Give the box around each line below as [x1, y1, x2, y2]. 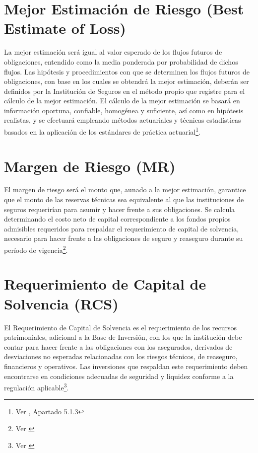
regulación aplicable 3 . [4, 381, 69, 392]
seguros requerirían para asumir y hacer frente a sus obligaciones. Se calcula [4, 204, 235, 214]
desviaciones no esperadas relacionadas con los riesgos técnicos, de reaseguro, [4, 351, 238, 362]
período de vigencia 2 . [4, 243, 68, 255]
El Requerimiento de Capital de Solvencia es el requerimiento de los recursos [4, 322, 237, 332]
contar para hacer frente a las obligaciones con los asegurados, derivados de [4, 341, 233, 352]
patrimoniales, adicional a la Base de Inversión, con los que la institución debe [4, 332, 242, 342]
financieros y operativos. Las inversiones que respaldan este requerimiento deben [4, 361, 248, 371]
